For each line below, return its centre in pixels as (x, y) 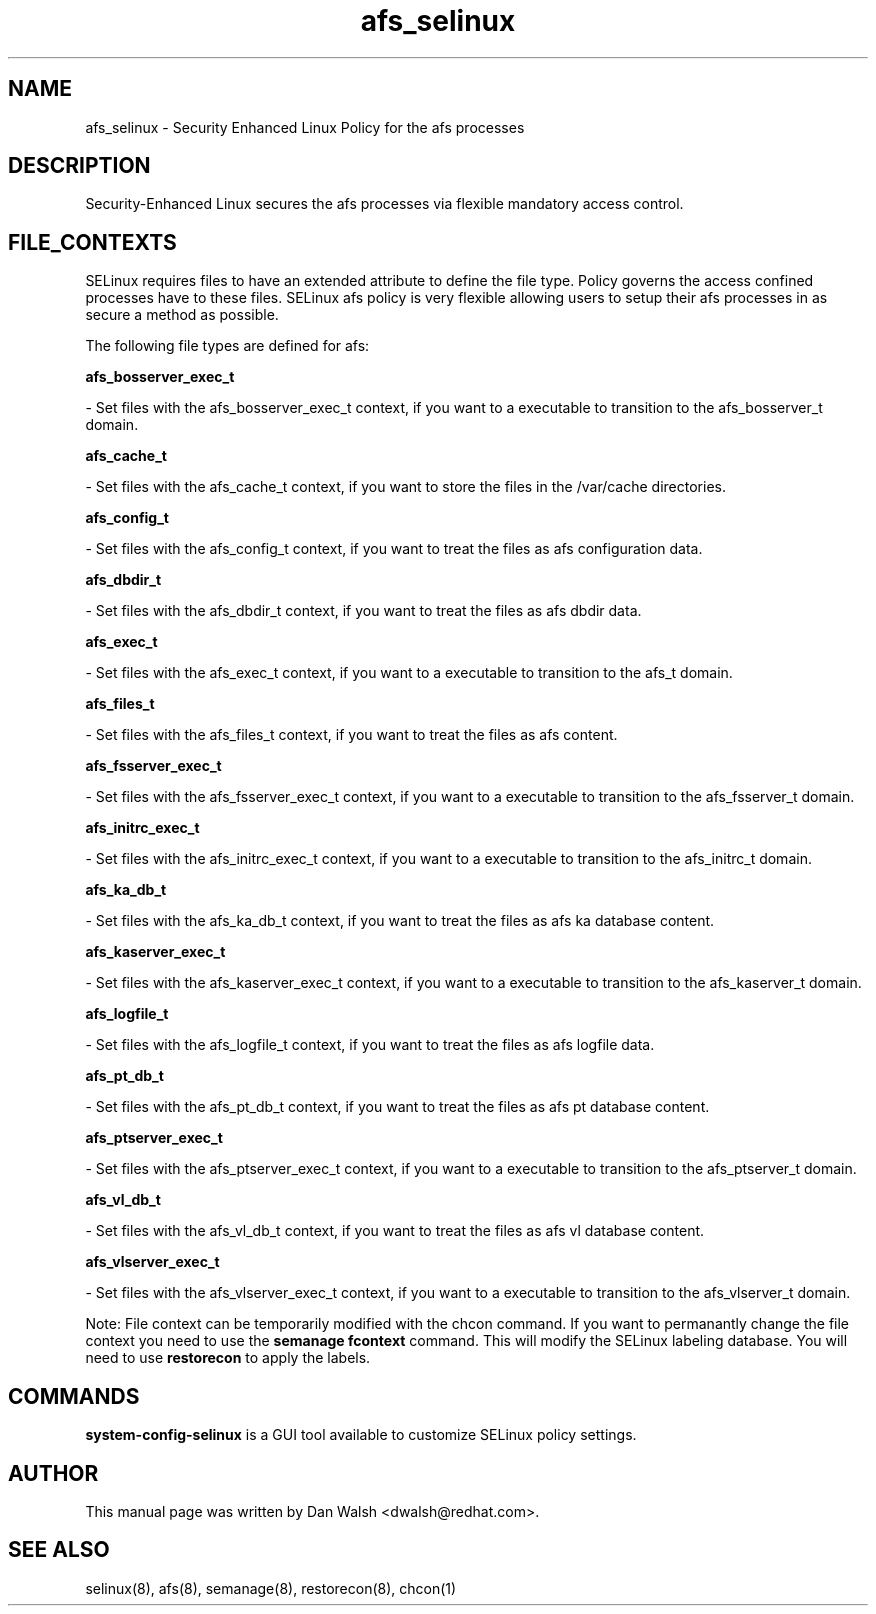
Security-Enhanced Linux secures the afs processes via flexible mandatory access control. (384, 204)
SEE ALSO (59, 1550)
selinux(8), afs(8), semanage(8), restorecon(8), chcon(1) (271, 1588)
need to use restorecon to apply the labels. (228, 1358)
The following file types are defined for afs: (227, 346)
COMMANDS (74, 1396)
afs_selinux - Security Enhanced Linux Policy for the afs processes (305, 127)
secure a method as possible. (182, 315)
